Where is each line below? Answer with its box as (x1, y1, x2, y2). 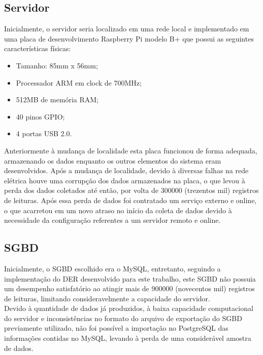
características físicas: (4, 43, 71, 54)
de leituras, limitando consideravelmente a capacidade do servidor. (4, 293, 210, 303)
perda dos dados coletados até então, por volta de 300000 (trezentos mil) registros (4, 185, 259, 195)
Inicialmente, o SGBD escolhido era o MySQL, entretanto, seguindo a (4, 263, 221, 273)
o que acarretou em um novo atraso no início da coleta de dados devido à (4, 205, 232, 215)
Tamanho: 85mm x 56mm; (16, 60, 98, 70)
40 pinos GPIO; (16, 111, 65, 122)
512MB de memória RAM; (16, 94, 98, 105)
